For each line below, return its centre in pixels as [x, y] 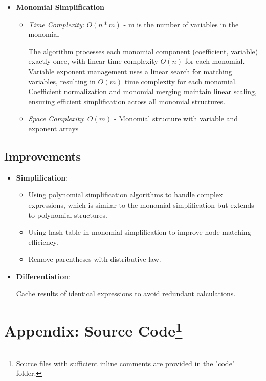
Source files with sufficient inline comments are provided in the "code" [126, 363]
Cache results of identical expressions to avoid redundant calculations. [126, 293]
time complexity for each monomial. [181, 81]
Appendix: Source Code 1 [93, 330]
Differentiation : [43, 276]
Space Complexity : [57, 118]
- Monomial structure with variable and [176, 118]
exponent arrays [53, 128]
